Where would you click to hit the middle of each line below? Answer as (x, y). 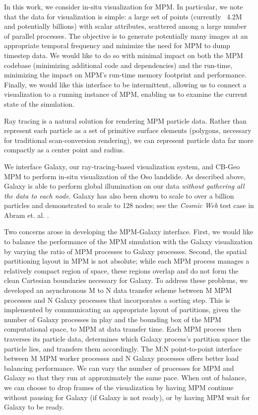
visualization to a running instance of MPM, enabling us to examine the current (126, 94)
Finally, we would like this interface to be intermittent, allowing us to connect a (125, 84)
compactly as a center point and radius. (64, 150)
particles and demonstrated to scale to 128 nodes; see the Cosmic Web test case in (129, 205)
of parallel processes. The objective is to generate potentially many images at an (126, 35)
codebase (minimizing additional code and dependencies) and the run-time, (118, 65)
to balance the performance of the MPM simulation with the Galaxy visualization (129, 242)
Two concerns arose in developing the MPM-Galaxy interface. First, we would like (129, 232)
